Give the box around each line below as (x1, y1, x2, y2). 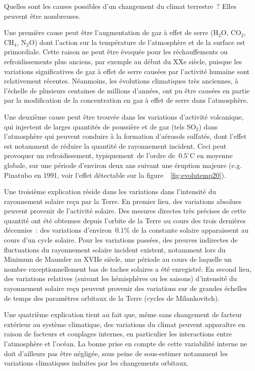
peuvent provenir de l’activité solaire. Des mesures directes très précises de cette (4, 206, 246, 216)
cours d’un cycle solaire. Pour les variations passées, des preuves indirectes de (4, 235, 238, 245)
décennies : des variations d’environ (4, 225, 112, 235)
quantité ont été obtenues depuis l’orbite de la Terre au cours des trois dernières (4, 215, 246, 225)
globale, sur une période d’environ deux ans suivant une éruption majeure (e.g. (4, 160, 242, 170)
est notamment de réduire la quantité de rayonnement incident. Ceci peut (4, 140, 226, 151)
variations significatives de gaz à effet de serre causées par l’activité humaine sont (4, 66, 250, 76)
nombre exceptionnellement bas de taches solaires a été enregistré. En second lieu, (4, 263, 252, 274)
